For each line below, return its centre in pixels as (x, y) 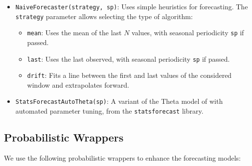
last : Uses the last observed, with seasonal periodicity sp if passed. (128, 59)
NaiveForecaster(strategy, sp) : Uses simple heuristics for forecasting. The (132, 6)
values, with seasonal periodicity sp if (188, 33)
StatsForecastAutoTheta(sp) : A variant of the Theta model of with (119, 101)
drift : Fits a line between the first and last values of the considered (129, 75)
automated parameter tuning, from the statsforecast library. (109, 111)
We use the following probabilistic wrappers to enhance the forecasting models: (122, 157)
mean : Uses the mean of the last (74, 33)
